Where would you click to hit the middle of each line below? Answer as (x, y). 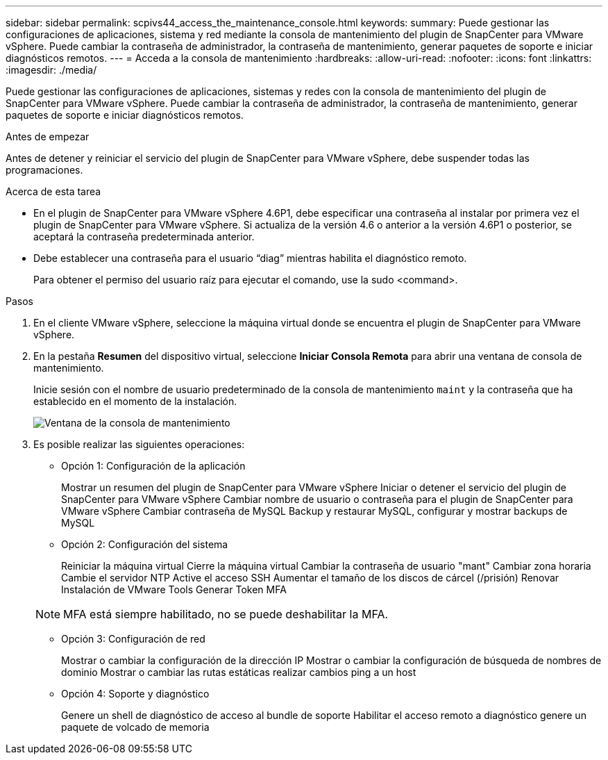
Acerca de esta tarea (53, 191)
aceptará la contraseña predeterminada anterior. (144, 237)
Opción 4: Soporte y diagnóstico (135, 694)
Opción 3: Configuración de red (133, 639)
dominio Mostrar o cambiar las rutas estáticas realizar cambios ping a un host (239, 672)
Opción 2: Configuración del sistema (145, 544)
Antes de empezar (48, 137)
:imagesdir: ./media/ (51, 70)
